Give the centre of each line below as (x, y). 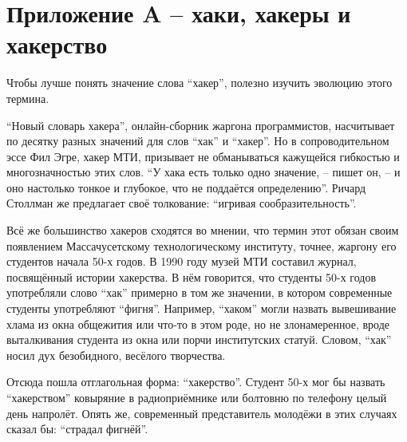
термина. (28, 98)
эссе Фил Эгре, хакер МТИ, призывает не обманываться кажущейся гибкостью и (203, 156)
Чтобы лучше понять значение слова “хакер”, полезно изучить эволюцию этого (200, 83)
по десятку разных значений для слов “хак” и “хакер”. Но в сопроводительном (198, 141)
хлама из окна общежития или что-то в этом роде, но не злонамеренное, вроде (198, 324)
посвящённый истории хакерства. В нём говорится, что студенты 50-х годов (192, 276)
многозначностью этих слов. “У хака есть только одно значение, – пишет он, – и (203, 172)
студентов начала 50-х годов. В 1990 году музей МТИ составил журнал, (182, 261)
